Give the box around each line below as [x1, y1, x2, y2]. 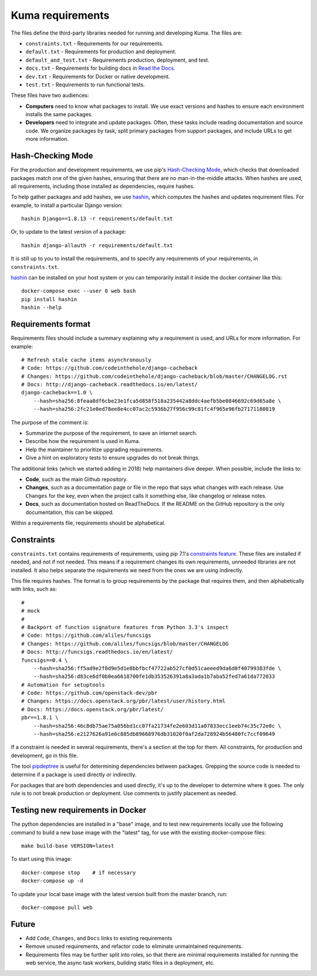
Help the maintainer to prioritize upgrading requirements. [25, 446, 164, 453]
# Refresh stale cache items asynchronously [21, 356, 152, 363]
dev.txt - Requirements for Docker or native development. [25, 73, 170, 80]
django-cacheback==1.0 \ [21, 389, 93, 396]
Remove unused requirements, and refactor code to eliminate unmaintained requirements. [25, 943, 243, 950]
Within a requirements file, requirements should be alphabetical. [11, 519, 166, 526]
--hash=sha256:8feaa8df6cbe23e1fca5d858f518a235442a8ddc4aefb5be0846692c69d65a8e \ [33, 397, 282, 404]
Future [11, 919, 36, 929]
